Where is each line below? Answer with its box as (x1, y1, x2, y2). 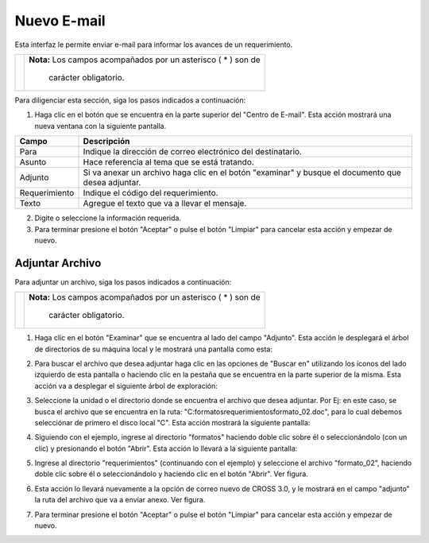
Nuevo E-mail (14, 12, 106, 29)
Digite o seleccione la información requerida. (34, 213, 182, 223)
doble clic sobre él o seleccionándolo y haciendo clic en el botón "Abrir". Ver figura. (34, 469, 309, 479)
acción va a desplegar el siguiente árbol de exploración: (34, 381, 218, 390)
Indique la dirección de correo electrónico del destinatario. (83, 146, 302, 157)
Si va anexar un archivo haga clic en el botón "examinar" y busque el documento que (83, 167, 401, 178)
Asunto (19, 157, 47, 168)
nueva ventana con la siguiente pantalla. (34, 121, 167, 130)
